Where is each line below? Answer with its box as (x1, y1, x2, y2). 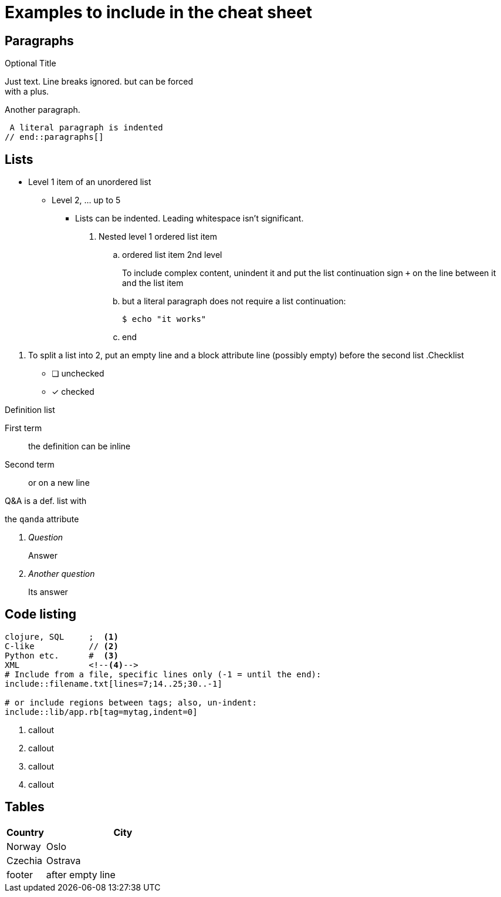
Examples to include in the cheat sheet (5, 2, 312, 22)
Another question (28, 569, 95, 579)
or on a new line (28, 478, 90, 488)
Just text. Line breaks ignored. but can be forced (5, 76, 193, 87)
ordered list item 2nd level (122, 250, 222, 260)
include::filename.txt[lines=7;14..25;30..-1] (5, 678, 222, 688)
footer (6, 868, 33, 881)
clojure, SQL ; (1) (5, 631, 119, 641)
